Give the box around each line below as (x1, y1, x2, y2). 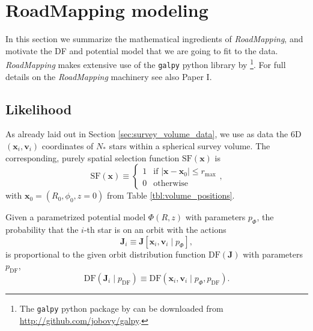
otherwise (153, 179, 189, 188)
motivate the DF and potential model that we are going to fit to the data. (5, 44, 278, 57)
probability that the (5, 223, 79, 235)
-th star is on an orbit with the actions (84, 223, 226, 235)
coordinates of (41, 140, 94, 152)
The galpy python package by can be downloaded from (19, 302, 223, 314)
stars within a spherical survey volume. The (109, 140, 270, 152)
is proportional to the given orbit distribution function (5, 247, 206, 260)
